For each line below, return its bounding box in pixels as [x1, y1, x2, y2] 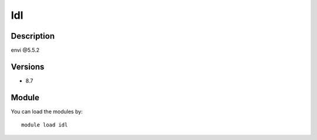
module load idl [21, 122, 68, 128]
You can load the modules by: [11, 108, 83, 115]
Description [11, 31, 55, 41]
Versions [11, 62, 45, 71]
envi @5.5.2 [11, 47, 40, 54]
